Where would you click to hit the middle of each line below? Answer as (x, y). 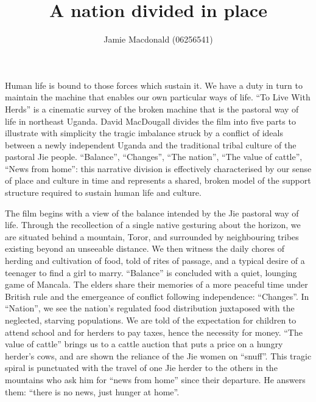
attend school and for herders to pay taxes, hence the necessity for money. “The (154, 332)
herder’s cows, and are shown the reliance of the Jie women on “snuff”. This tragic (158, 355)
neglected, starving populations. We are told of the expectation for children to (151, 320)
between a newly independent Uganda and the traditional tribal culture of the (151, 144)
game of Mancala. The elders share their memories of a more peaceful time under (156, 284)
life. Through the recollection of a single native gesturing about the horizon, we (153, 225)
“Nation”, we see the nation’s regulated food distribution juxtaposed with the (150, 308)
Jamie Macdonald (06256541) (158, 39)
